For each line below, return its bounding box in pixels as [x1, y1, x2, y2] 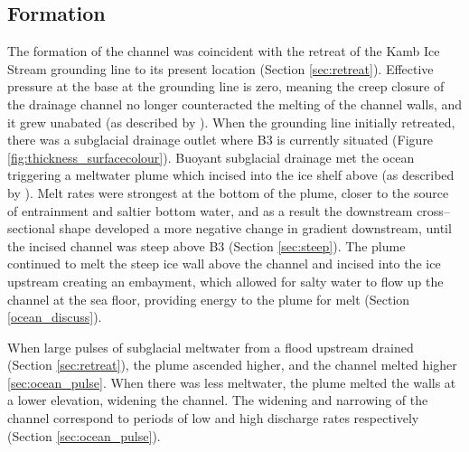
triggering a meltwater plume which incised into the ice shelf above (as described [7, 165, 455, 184]
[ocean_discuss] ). [7, 307, 102, 326]
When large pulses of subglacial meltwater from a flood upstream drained [7, 337, 414, 356]
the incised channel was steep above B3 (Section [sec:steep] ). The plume [7, 236, 406, 255]
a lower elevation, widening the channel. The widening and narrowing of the [7, 391, 428, 410]
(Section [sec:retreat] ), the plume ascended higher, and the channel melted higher [7, 355, 457, 374]
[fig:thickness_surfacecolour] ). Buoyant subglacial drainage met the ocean [7, 147, 415, 166]
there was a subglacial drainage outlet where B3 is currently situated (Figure [7, 130, 434, 149]
